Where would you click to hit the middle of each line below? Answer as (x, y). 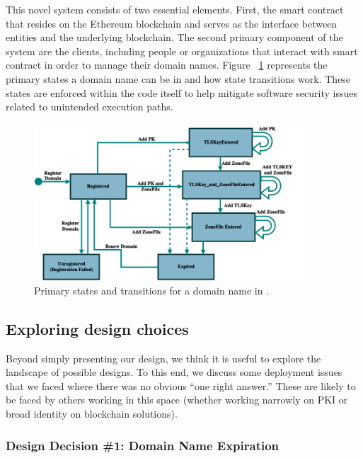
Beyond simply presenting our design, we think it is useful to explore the (163, 358)
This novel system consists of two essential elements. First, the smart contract (175, 9)
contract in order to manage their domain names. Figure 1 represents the (167, 65)
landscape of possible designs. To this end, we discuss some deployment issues (174, 372)
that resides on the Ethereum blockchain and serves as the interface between (172, 23)
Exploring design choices (97, 328)
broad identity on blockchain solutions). (92, 414)
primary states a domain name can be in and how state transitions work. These (178, 78)
